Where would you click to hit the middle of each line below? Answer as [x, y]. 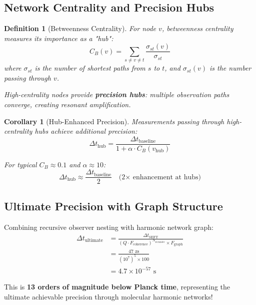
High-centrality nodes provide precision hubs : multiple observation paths [117, 94]
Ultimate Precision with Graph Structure [113, 206]
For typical [20, 164]
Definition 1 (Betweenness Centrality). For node [80, 28]
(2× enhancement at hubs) [160, 177]
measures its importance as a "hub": [59, 38]
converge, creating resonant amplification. [67, 104]
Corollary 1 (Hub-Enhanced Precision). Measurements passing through [114, 121]
